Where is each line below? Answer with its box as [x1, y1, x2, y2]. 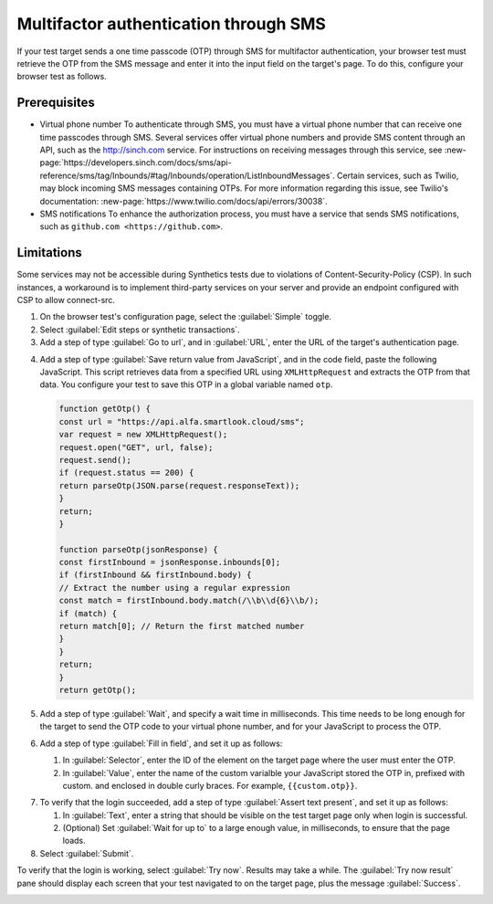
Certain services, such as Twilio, [336, 170, 459, 181]
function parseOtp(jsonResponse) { [58, 544, 218, 554]
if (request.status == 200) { [58, 468, 194, 478]
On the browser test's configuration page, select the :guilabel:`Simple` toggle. [39, 311, 332, 322]
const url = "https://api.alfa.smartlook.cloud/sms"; [58, 416, 305, 426]
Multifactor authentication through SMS [16, 14, 326, 34]
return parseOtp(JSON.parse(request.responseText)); [58, 480, 300, 490]
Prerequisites [16, 95, 95, 110]
